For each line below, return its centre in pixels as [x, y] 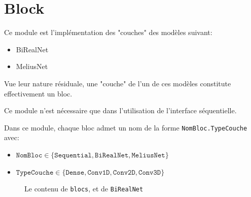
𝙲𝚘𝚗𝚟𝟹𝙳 [150, 172]
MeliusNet [32, 66]
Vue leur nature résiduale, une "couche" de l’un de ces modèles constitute [118, 83]
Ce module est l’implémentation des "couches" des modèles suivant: [108, 32]
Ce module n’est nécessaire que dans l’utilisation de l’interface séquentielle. [120, 110]
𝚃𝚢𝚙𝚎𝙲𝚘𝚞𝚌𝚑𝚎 [35, 172]
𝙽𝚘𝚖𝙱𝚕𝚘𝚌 [29, 155]
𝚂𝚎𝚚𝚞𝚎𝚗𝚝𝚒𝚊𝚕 [73, 155]
